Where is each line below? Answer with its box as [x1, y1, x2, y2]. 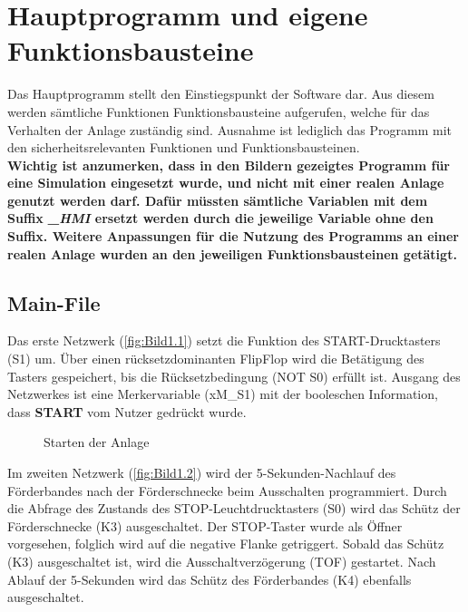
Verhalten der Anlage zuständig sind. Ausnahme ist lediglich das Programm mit [7, 120, 452, 139]
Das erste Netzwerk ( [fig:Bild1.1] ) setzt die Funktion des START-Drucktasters [7, 331, 441, 350]
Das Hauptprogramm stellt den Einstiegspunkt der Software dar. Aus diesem [7, 84, 434, 103]
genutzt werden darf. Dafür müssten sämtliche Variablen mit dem [7, 190, 428, 209]
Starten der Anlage [44, 432, 150, 452]
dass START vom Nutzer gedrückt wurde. [7, 402, 247, 421]
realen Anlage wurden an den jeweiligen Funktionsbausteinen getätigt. [7, 244, 457, 263]
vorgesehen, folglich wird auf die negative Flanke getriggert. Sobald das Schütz [7, 534, 444, 553]
